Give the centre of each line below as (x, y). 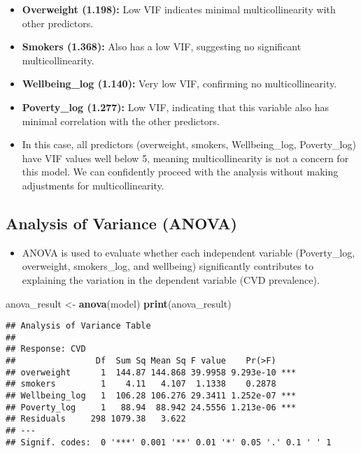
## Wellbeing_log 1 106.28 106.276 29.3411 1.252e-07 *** (151, 396)
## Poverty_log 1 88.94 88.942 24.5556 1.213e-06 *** (151, 407)
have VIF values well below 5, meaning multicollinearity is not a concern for (185, 158)
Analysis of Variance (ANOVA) (121, 223)
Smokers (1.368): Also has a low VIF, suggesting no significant (162, 46)
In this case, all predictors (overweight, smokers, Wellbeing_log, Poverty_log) (189, 144)
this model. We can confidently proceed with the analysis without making (180, 172)
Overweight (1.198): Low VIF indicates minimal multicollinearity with (179, 9)
